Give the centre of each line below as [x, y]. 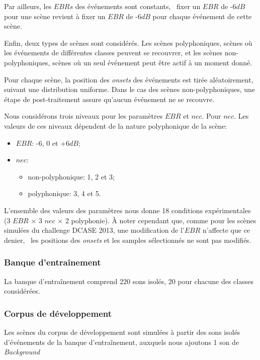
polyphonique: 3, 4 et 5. [64, 193]
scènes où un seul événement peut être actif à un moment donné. [152, 62]
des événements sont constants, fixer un [138, 6]
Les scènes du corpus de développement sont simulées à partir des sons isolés [122, 332]
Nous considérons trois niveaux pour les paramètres [83, 116]
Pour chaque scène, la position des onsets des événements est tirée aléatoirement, [129, 79]
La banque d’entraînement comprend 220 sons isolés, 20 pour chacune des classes [129, 281]
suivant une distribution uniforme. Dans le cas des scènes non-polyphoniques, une [130, 89]
